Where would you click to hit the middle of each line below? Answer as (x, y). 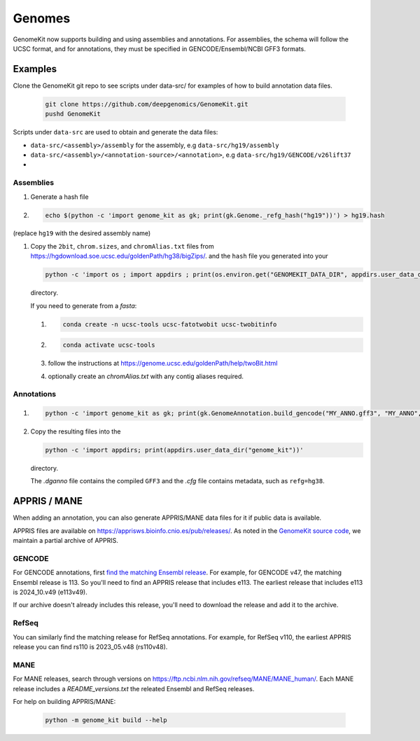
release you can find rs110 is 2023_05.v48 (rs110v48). (90, 646)
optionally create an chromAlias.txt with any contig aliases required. (146, 376)
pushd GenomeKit (73, 114)
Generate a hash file (59, 197)
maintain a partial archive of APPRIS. (66, 541)
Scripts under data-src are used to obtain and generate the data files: (115, 132)
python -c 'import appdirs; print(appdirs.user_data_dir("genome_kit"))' (174, 450)
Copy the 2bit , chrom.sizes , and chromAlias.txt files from (122, 246)
